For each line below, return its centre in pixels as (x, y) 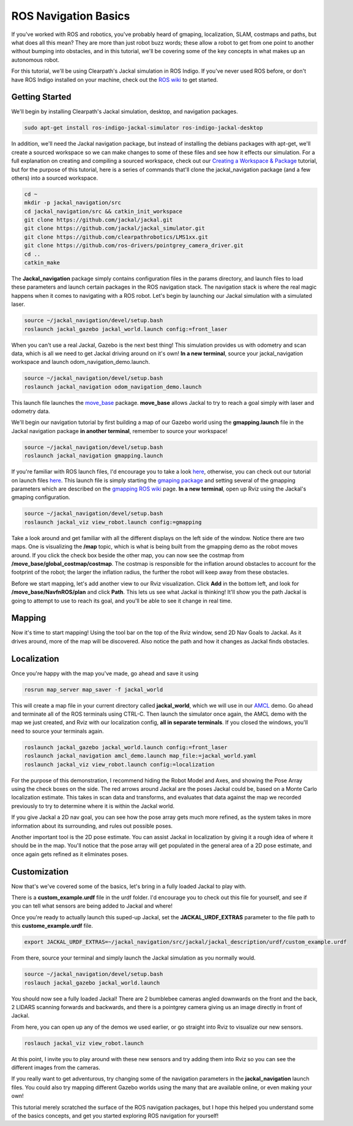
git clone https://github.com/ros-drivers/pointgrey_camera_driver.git (134, 246)
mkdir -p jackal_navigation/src (73, 203)
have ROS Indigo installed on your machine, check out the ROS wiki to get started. (115, 80)
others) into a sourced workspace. (55, 178)
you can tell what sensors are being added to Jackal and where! (92, 906)
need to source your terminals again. (58, 731)
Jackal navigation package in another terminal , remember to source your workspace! (119, 431)
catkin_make (42, 263)
